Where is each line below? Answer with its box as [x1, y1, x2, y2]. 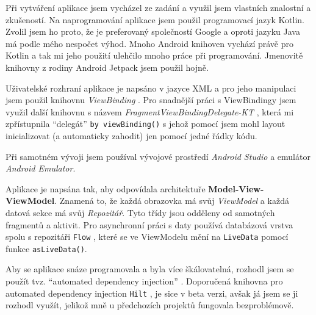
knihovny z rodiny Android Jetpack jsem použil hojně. [5, 60, 209, 73]
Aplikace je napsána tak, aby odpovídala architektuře [5, 182, 206, 195]
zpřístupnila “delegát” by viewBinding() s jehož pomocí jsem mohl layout [5, 117, 285, 130]
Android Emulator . [5, 162, 76, 175]
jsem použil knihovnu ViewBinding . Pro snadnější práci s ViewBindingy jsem [5, 93, 296, 106]
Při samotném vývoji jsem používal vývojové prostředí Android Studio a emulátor [5, 150, 311, 162]
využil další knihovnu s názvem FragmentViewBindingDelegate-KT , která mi [5, 105, 294, 118]
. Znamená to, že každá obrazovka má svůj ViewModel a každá [54, 194, 289, 207]
